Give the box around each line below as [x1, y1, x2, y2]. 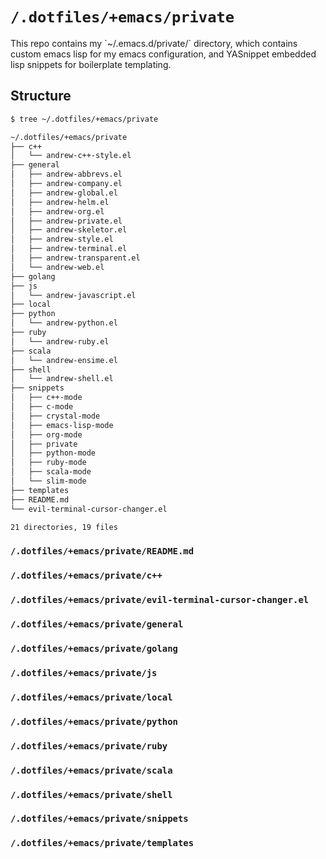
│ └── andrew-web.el [10, 262, 105, 272]
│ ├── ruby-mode [10, 458, 87, 468]
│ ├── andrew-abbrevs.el [10, 169, 123, 180]
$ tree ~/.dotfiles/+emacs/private [10, 114, 159, 124]
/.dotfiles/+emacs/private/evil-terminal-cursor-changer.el [10, 594, 310, 606]
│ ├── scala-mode [10, 467, 92, 477]
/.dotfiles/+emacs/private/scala [10, 764, 173, 776]
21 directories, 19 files [10, 522, 118, 532]
